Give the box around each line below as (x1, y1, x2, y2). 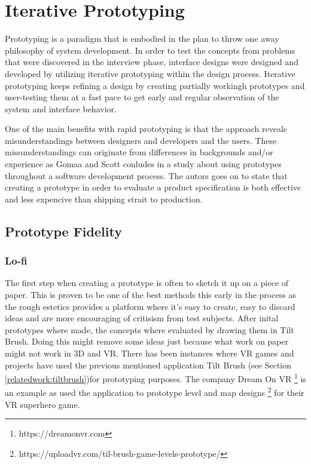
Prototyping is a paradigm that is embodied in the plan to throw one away (5, 32, 279, 45)
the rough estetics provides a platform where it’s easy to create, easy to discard (5, 300, 295, 312)
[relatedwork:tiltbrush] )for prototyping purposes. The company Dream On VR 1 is (5, 371, 306, 385)
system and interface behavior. (5, 102, 117, 115)
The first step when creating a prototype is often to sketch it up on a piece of (5, 276, 289, 289)
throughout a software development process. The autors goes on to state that (5, 169, 288, 182)
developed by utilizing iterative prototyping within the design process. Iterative (5, 67, 295, 79)
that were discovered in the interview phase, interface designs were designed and (5, 56, 298, 68)
